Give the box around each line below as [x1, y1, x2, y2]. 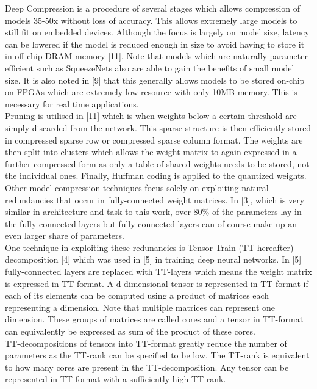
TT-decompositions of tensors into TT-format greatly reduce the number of [5, 336, 287, 349]
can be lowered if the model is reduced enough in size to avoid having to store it [5, 37, 305, 50]
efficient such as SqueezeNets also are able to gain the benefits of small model [5, 61, 294, 74]
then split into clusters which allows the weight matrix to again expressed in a [5, 145, 297, 158]
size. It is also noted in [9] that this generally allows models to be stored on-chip [5, 73, 305, 86]
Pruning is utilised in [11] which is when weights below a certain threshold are [5, 109, 297, 122]
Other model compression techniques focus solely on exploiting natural [5, 181, 269, 194]
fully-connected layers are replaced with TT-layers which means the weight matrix [5, 265, 312, 278]
